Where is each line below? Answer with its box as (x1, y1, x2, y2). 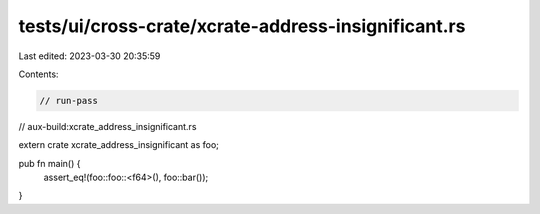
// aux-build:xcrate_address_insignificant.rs (18, 120, 197, 132)
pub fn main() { (18, 157, 81, 169)
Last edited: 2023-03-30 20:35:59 (18, 50, 161, 62)
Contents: (18, 68, 59, 80)
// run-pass (39, 95, 99, 106)
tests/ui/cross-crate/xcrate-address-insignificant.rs (18, 15, 466, 37)
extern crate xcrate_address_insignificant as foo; (18, 139, 220, 151)
